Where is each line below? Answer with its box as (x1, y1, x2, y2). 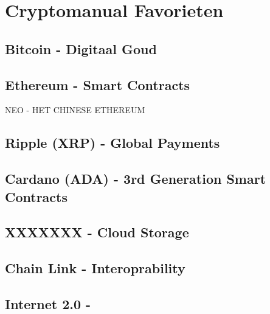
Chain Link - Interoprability (5, 259, 185, 277)
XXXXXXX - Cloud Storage (5, 223, 189, 242)
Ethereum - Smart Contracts (5, 75, 190, 94)
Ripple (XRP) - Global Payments (5, 133, 220, 152)
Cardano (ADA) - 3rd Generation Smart (5, 169, 266, 188)
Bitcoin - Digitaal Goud (5, 39, 157, 58)
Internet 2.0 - (5, 294, 91, 313)
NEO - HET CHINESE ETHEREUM (5, 103, 145, 116)
